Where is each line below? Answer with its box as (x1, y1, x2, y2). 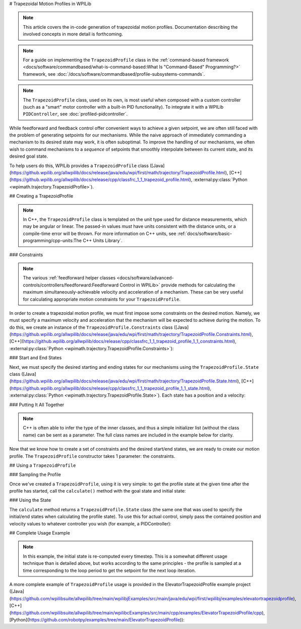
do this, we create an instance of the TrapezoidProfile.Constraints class (9, 324, 173, 330)
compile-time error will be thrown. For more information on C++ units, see (23, 230, 176, 236)
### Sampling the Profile (9, 471, 62, 477)
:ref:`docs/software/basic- (177, 230, 232, 236)
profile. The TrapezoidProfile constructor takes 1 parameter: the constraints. (9, 453, 175, 459)
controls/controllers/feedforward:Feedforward (23, 282, 119, 288)
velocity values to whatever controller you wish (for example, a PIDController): (9, 520, 171, 526)
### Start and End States (9, 355, 62, 361)
